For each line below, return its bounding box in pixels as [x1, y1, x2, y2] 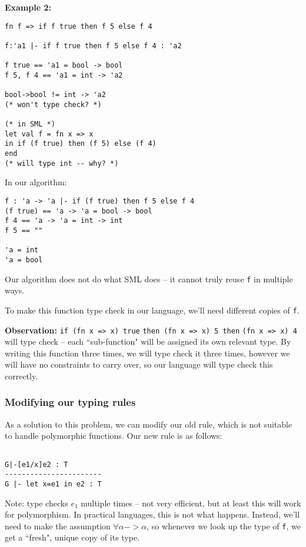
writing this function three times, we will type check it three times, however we [5, 346, 290, 359]
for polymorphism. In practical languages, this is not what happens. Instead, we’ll [5, 508, 300, 521]
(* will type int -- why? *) [5, 159, 119, 168]
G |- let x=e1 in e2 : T [5, 479, 102, 488]
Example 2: [5, 1, 51, 13]
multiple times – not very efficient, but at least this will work [81, 496, 301, 509]
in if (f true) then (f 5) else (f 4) [5, 139, 157, 148]
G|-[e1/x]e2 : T [5, 460, 68, 469]
